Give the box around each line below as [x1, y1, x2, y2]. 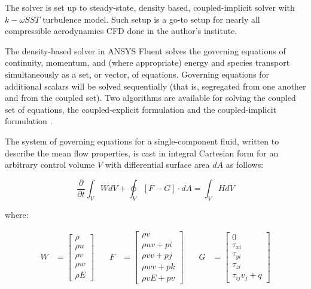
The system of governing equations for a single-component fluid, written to [5, 134, 279, 147]
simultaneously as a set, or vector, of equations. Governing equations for [5, 67, 270, 80]
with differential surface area [105, 158, 210, 171]
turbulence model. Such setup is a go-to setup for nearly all [42, 13, 260, 25]
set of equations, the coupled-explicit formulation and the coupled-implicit [5, 103, 277, 115]
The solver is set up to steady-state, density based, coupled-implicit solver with [5, 1, 295, 13]
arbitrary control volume [5, 158, 95, 171]
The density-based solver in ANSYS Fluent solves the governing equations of [5, 44, 286, 57]
